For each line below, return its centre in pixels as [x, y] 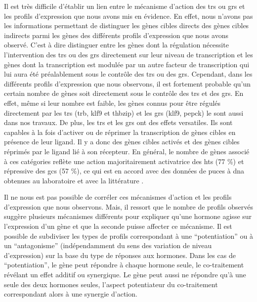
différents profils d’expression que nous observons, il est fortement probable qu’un [128, 83]
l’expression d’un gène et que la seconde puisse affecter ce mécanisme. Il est [118, 226]
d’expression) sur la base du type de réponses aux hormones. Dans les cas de [120, 255]
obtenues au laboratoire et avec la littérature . [74, 180]
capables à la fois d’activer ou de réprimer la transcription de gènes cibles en [120, 132]
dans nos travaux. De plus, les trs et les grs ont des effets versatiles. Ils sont [118, 122]
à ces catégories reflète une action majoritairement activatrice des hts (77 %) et [124, 161]
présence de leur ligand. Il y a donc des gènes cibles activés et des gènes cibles [122, 142]
